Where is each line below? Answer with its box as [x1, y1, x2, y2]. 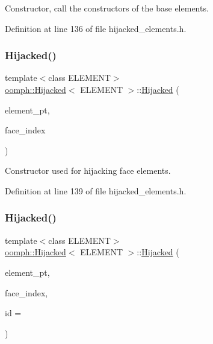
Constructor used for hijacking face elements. [5, 164, 171, 177]
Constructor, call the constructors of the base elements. [5, 2, 209, 14]
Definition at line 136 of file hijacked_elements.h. [5, 22, 187, 34]
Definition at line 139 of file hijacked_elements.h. [5, 184, 187, 197]
